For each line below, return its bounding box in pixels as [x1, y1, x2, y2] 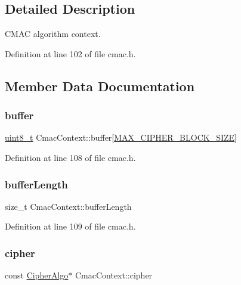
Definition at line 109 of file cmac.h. [5, 220, 136, 233]
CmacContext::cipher [75, 269, 153, 281]
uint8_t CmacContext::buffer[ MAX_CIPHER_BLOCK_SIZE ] [5, 131, 237, 144]
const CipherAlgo [5, 269, 69, 281]
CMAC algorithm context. [5, 27, 101, 40]
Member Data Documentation [5, 76, 195, 95]
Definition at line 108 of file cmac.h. [5, 151, 136, 163]
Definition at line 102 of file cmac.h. [5, 47, 136, 60]
